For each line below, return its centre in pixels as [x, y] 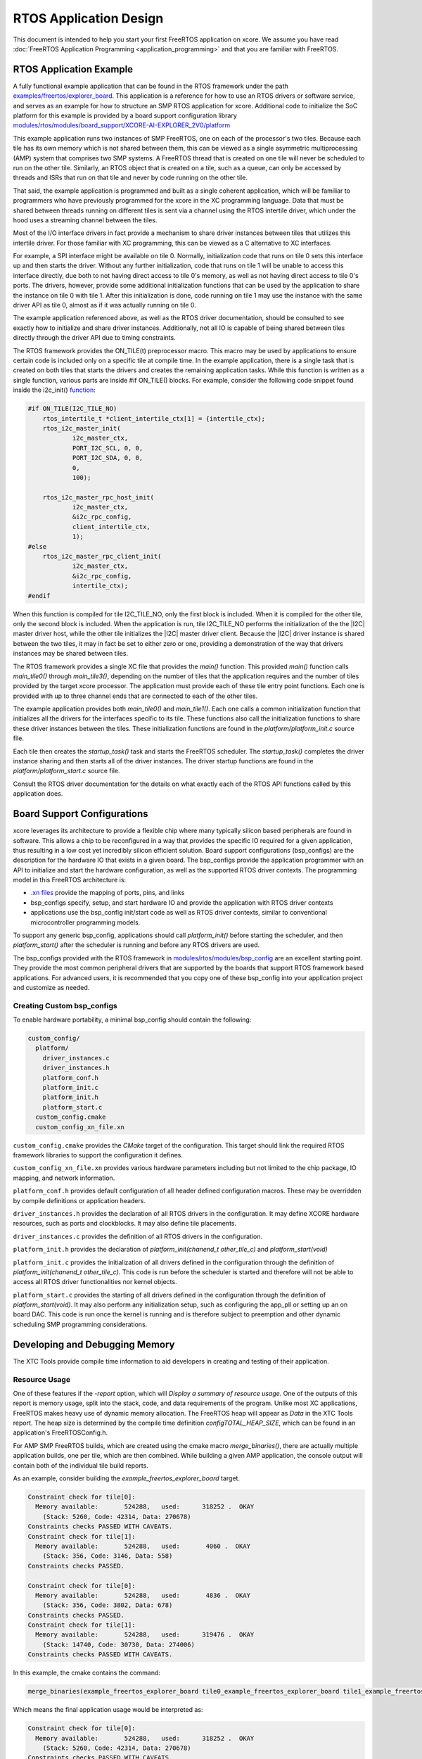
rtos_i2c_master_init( [82, 428]
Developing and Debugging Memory [94, 1344]
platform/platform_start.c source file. [66, 771]
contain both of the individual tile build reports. [81, 1465]
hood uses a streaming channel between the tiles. [85, 220]
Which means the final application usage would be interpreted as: [108, 1710]
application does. [38, 794]
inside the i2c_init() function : [55, 390]
